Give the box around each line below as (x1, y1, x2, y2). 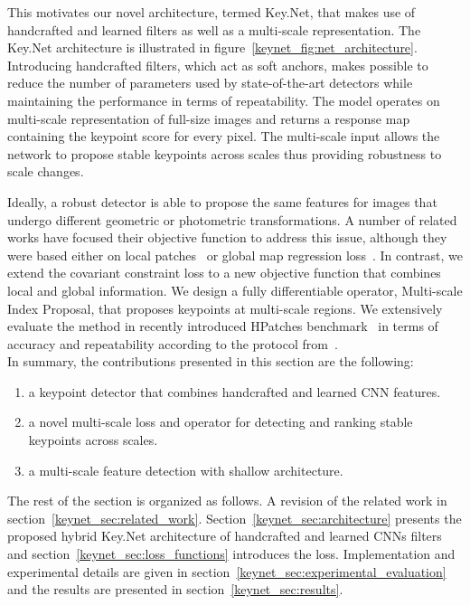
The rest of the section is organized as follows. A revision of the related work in (7, 491, 447, 510)
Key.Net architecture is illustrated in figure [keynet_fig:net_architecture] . (7, 38, 418, 57)
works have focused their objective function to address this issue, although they (7, 228, 447, 247)
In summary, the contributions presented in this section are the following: (7, 352, 414, 371)
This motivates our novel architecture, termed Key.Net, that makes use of (7, 3, 416, 21)
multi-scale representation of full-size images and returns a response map (7, 109, 410, 128)
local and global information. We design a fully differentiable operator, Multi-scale (7, 280, 463, 299)
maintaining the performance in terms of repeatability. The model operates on (7, 90, 440, 109)
